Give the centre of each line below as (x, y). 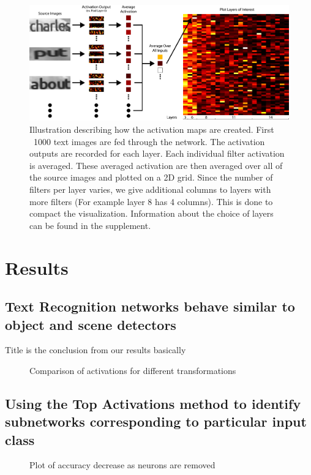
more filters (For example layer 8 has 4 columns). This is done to (151, 201)
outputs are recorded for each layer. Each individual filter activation (157, 153)
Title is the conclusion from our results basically (96, 350)
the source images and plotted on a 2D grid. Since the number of (151, 177)
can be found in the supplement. (90, 225)
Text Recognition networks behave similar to (150, 306)
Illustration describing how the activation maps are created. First (152, 129)
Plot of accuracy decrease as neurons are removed (122, 465)
